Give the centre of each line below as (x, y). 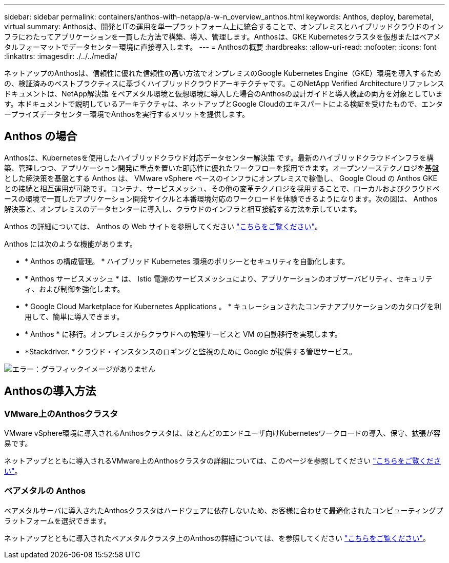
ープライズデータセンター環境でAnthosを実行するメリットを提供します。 (127, 114)
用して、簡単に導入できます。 (74, 316)
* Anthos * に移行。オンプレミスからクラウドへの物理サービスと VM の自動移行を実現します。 (183, 334)
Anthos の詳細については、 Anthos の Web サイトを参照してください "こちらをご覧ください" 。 (163, 226)
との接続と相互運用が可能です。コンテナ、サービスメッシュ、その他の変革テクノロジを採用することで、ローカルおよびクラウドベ (222, 188)
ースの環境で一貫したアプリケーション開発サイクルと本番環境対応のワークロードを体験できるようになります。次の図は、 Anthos (221, 198)
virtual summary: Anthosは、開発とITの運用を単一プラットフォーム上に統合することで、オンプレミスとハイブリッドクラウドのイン (224, 26)
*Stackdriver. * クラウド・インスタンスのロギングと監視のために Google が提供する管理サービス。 (191, 351)
